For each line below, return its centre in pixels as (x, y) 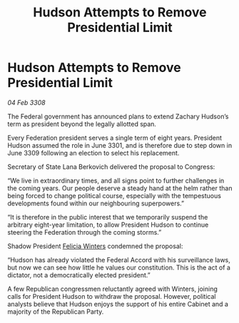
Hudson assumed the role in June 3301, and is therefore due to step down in (120, 145)
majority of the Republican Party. (56, 312)
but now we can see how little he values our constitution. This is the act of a (119, 267)
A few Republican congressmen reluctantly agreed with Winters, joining (112, 289)
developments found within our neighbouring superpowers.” (96, 203)
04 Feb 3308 (26, 102)
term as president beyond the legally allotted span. (82, 124)
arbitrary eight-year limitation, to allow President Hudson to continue (108, 225)
